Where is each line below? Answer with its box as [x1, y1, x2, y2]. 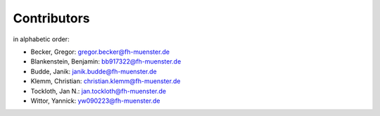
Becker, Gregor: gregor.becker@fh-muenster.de [30, 48, 170, 56]
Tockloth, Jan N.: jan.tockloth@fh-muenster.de [30, 87, 167, 95]
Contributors [13, 10, 91, 26]
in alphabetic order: [13, 35, 70, 43]
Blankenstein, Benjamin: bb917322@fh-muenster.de [30, 57, 182, 66]
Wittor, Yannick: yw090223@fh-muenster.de [30, 96, 160, 105]
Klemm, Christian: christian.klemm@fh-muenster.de [30, 77, 181, 85]
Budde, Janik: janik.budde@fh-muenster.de [30, 67, 158, 75]
